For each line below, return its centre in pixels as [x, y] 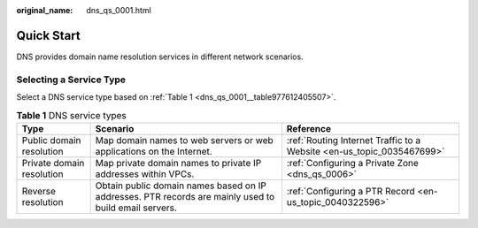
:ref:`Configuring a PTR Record [351, 191]
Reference [309, 128]
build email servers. [136, 208]
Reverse [39, 191]
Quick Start [48, 35]
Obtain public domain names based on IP [181, 186]
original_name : [45, 10]
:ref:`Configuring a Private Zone [353, 163]
